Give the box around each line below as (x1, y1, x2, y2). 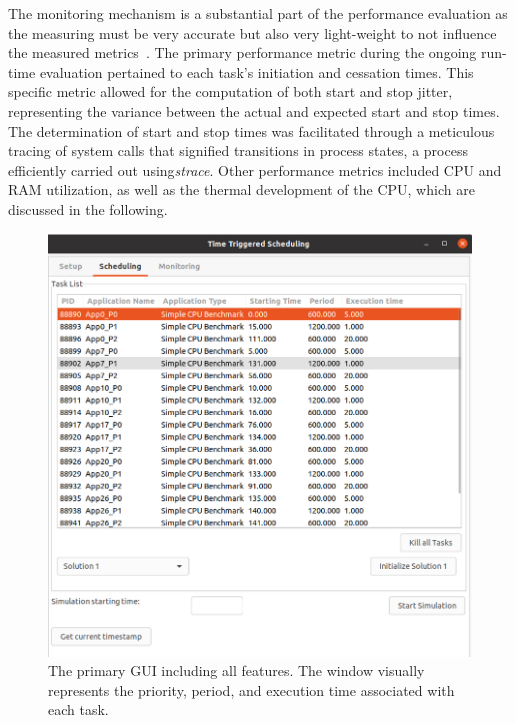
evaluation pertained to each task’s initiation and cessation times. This (39, 61, 474, 82)
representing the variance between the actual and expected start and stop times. (8, 100, 500, 121)
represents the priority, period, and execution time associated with (48, 679, 455, 700)
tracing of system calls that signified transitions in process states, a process (8, 140, 468, 161)
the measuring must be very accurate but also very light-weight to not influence (8, 22, 497, 43)
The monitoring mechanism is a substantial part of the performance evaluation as (8, 3, 508, 23)
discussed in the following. (8, 198, 168, 219)
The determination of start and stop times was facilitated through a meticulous (8, 120, 495, 141)
